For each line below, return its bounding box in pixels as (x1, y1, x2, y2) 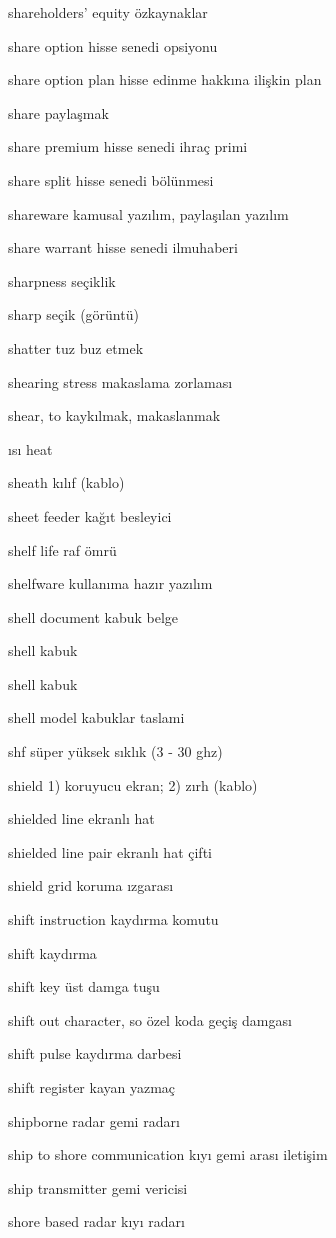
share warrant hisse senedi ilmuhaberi (8, 237, 238, 258)
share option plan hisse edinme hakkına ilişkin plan (8, 69, 322, 90)
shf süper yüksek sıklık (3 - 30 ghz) (8, 741, 223, 762)
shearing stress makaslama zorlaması (8, 371, 233, 392)
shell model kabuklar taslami (8, 707, 185, 728)
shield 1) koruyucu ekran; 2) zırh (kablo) (8, 774, 258, 795)
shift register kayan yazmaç (8, 1077, 176, 1097)
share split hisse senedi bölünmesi (8, 169, 214, 190)
